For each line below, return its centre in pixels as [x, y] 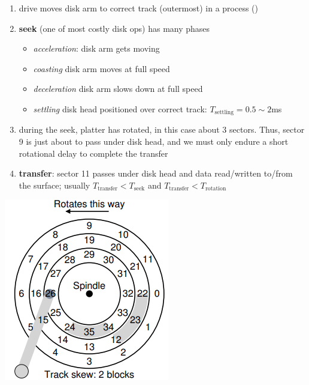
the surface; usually [54, 185]
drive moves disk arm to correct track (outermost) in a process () [139, 8]
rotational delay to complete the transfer [93, 153]
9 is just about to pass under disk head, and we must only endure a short [154, 141]
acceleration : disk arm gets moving [96, 48]
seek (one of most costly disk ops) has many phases [114, 28]
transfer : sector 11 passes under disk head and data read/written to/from [156, 173]
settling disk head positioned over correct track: [120, 108]
